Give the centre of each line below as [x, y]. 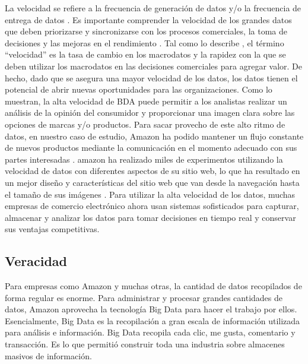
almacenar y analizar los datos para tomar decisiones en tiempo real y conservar [150, 217]
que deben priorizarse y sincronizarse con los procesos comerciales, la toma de [146, 31]
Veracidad [36, 261]
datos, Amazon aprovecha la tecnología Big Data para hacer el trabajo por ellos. [151, 309]
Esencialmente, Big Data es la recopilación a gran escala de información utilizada [153, 320]
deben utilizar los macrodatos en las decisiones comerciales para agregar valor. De [153, 66]
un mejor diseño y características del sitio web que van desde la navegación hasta [152, 182]
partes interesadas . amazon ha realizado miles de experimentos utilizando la [144, 159]
